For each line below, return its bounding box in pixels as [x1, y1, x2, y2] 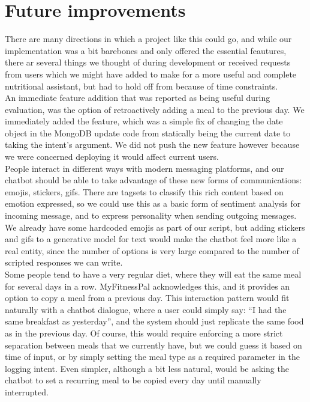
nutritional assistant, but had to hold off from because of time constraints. [5, 79, 278, 92]
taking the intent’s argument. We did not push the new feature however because [5, 138, 300, 151]
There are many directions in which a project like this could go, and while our [5, 32, 292, 45]
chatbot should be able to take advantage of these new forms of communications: [5, 174, 302, 186]
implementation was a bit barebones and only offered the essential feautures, [5, 44, 287, 56]
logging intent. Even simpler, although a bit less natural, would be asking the [5, 362, 289, 374]
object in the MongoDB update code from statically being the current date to [5, 126, 291, 139]
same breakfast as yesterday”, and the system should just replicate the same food [5, 315, 304, 327]
